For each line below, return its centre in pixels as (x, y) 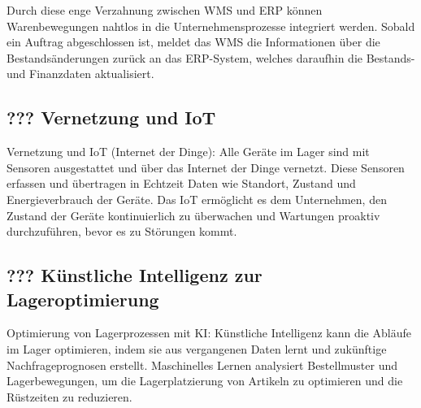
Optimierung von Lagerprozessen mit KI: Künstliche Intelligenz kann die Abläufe (209, 333)
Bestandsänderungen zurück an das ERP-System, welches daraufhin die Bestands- (211, 57)
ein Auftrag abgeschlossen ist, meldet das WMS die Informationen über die (193, 42)
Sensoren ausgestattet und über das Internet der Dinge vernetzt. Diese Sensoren (206, 167)
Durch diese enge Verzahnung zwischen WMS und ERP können (165, 10)
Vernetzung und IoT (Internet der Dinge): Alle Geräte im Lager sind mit (188, 152)
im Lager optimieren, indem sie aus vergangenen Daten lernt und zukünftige (197, 348)
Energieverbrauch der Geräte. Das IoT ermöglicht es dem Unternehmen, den (197, 199)
